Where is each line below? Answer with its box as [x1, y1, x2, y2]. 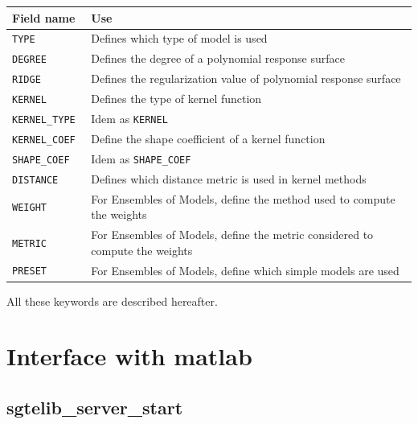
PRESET [12, 266, 47, 278]
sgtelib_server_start [6, 394, 183, 419]
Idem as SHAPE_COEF [91, 150, 191, 167]
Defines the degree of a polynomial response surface [91, 50, 345, 67]
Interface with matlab [6, 340, 252, 373]
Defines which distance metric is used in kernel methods [91, 170, 367, 187]
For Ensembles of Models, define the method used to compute [91, 190, 395, 207]
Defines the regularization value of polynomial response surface [91, 70, 401, 87]
